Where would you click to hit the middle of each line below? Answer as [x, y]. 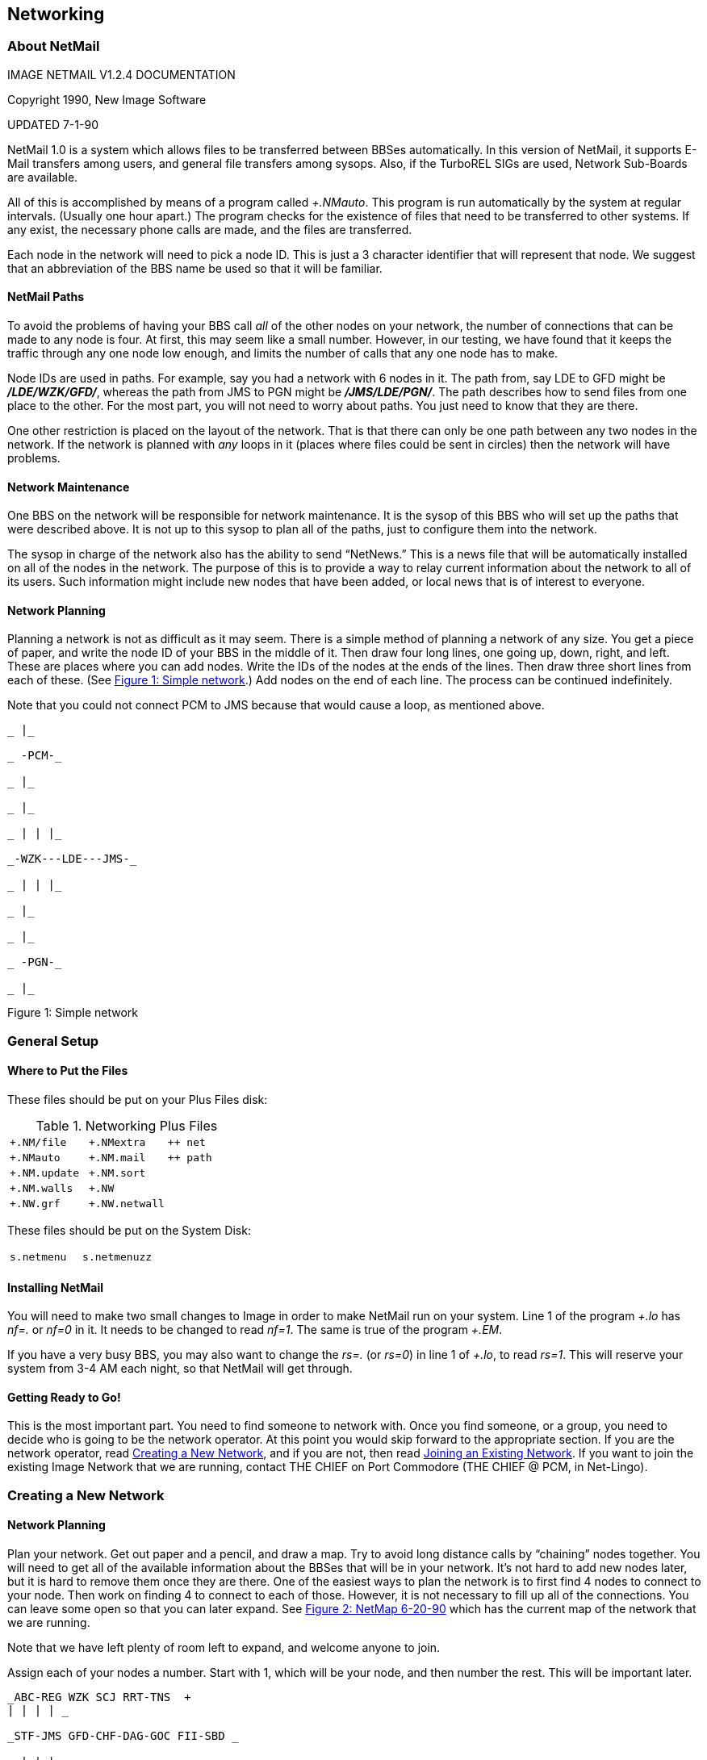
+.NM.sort [117, 1173]
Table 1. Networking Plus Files [127, 1126]
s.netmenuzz [117, 1257]
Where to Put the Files [68, 1071]
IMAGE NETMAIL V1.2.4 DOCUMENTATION [121, 74]
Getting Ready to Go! [64, 1397]
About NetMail [54, 46]
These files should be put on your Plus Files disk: [138, 1100]
